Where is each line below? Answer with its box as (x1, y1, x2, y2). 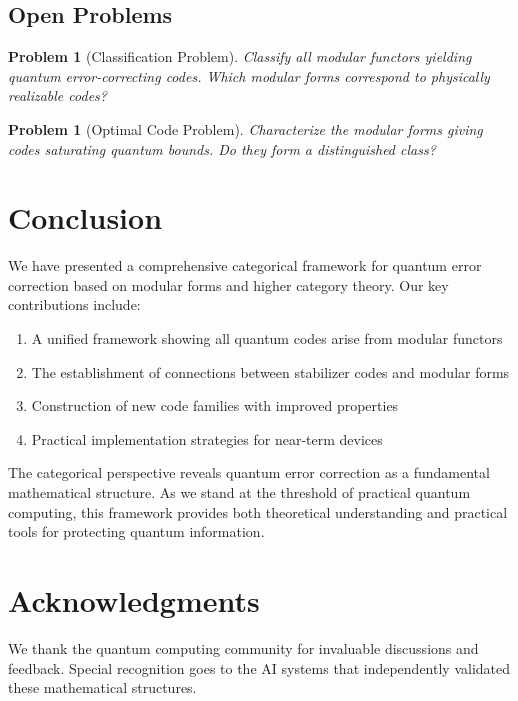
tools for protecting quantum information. (8, 521, 265, 542)
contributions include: (8, 294, 141, 315)
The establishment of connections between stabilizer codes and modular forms (31, 361, 510, 382)
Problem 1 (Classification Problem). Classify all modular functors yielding (8, 46, 472, 67)
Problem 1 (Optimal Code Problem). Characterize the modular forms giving (8, 118, 483, 139)
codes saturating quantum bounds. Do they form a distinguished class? (8, 138, 436, 159)
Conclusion (8, 197, 163, 238)
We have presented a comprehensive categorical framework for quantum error (8, 255, 482, 276)
